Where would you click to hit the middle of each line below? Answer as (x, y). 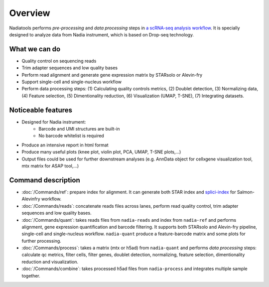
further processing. (42, 241)
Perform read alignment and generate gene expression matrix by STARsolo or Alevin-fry (112, 75)
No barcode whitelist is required (71, 136)
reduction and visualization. (50, 262)
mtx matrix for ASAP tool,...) (50, 166)
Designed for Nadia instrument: (54, 122)
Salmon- (246, 192)
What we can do (35, 49)
